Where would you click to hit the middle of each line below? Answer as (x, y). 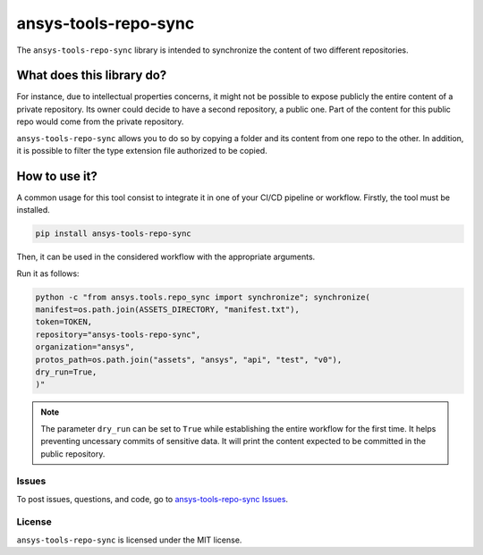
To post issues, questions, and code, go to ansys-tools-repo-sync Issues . (153, 499)
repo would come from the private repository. (100, 122)
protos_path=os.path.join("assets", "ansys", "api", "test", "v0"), (189, 359)
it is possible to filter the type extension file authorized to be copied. (142, 151)
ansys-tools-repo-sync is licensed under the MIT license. (129, 540)
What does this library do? (92, 76)
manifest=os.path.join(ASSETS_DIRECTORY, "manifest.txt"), (167, 310)
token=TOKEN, (64, 322)
